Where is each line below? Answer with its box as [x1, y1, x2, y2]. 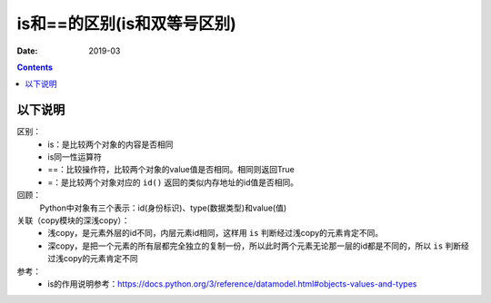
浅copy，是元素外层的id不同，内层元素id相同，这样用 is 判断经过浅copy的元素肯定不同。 [47, 228, 384, 239]
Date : [16, 45, 38, 56]
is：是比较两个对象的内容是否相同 [47, 139, 174, 150]
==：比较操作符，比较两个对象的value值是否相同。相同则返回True [47, 164, 295, 175]
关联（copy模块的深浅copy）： [16, 214, 131, 226]
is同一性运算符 [47, 151, 102, 162]
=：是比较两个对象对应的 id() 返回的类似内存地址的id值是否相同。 [47, 177, 299, 188]
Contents [16, 62, 54, 73]
